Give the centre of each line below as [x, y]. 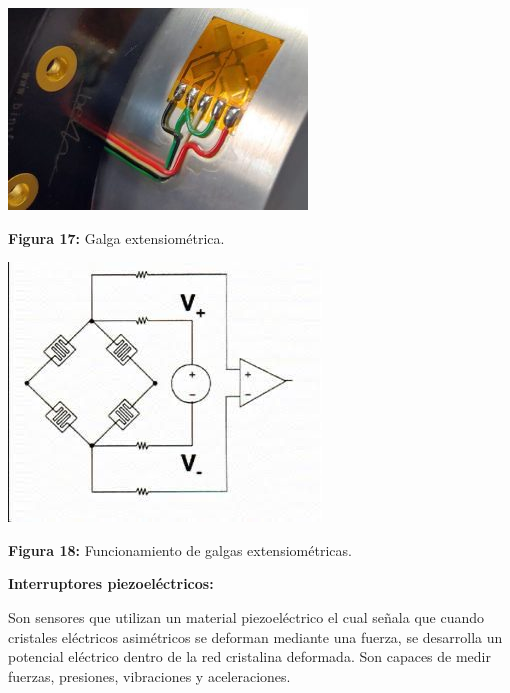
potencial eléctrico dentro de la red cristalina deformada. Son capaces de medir [249, 656]
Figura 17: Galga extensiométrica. [116, 237]
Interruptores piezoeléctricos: [111, 583]
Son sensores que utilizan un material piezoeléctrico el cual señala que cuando [246, 616]
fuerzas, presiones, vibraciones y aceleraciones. [149, 675]
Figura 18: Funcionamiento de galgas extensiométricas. [180, 549]
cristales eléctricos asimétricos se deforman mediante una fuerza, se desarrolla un [255, 636]
